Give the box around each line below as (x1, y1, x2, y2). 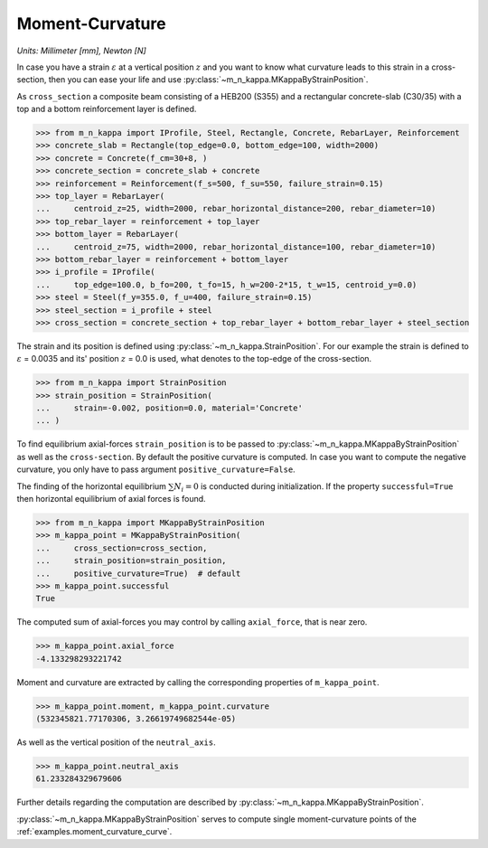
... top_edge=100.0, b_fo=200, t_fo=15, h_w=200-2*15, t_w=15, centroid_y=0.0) (35, 279, 418, 289)
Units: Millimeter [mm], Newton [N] (16, 45, 146, 56)
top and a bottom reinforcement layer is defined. (16, 104, 197, 115)
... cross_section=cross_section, (35, 542, 208, 553)
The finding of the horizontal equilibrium (16, 480, 167, 492)
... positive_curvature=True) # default (35, 568, 241, 579)
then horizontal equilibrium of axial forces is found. (16, 494, 207, 504)
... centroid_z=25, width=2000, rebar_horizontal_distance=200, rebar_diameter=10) (35, 203, 436, 214)
